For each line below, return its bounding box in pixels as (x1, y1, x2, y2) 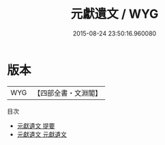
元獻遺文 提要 (16, 121, 55, 130)
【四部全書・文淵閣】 (33, 88, 102, 98)
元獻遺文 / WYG (70, 6, 159, 22)
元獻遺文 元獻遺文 (16, 130, 67, 138)
